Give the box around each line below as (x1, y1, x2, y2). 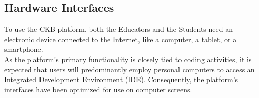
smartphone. (4, 44, 43, 54)
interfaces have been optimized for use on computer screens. (4, 84, 192, 94)
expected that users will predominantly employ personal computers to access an (4, 64, 255, 74)
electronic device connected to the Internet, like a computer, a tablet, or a (4, 33, 237, 44)
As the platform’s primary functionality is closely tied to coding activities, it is (4, 53, 252, 64)
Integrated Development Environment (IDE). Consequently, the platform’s (4, 74, 238, 85)
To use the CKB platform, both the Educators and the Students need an (4, 24, 233, 34)
